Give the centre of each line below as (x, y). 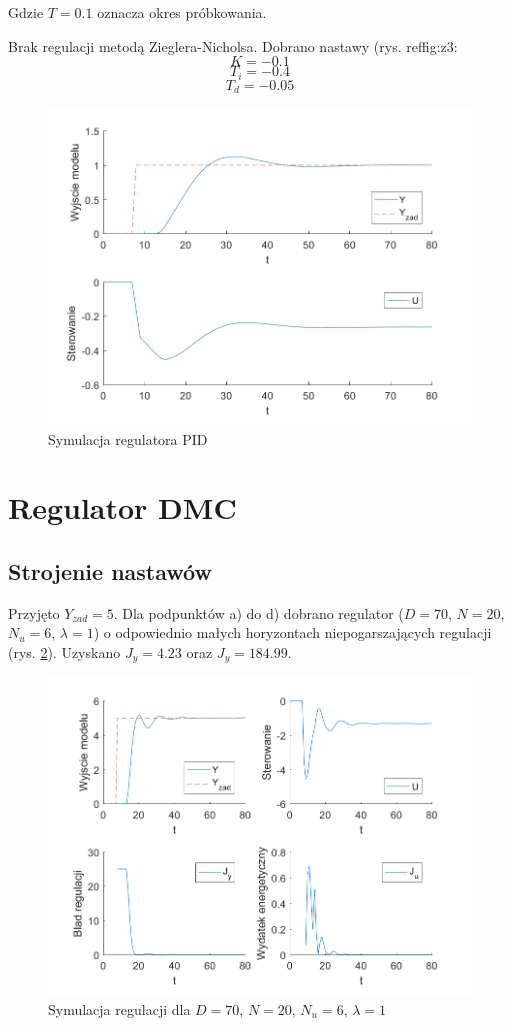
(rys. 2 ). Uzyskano (64, 651)
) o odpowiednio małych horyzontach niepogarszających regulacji (292, 632)
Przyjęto (34, 612)
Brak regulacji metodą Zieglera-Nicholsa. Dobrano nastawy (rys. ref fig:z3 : (233, 45)
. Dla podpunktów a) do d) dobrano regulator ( (258, 612)
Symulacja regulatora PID (128, 438)
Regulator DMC (122, 507)
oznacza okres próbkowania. (182, 12)
